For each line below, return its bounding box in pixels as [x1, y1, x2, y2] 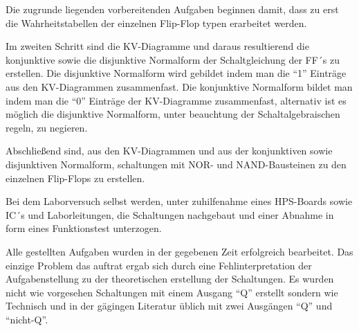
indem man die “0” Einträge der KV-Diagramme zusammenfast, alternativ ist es [6, 93, 347, 107]
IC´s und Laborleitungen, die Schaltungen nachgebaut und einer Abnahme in [6, 207, 334, 222]
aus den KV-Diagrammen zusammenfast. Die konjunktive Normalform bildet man [6, 79, 353, 93]
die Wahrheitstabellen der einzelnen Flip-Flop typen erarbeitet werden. [6, 15, 307, 30]
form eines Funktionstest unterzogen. [6, 221, 162, 235]
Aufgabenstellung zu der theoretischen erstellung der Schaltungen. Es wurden [6, 271, 334, 286]
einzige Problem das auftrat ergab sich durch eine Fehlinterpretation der [6, 258, 312, 272]
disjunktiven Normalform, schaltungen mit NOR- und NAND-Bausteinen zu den [6, 156, 347, 171]
